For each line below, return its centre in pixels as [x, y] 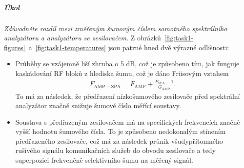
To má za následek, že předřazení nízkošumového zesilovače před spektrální [128, 96]
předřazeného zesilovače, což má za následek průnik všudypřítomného [119, 140]
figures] [15, 47]
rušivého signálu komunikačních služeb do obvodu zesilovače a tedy [116, 150]
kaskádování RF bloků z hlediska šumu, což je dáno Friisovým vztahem [122, 73]
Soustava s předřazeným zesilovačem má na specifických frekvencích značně [128, 121]
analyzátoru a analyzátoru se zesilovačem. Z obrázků [82, 38]
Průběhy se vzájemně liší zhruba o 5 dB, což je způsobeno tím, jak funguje [127, 64]
